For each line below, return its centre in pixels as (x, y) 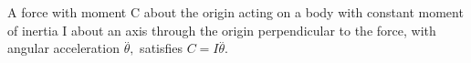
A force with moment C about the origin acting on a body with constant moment (235, 12)
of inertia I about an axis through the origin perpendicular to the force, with (222, 30)
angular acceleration (63, 48)
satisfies (162, 48)
